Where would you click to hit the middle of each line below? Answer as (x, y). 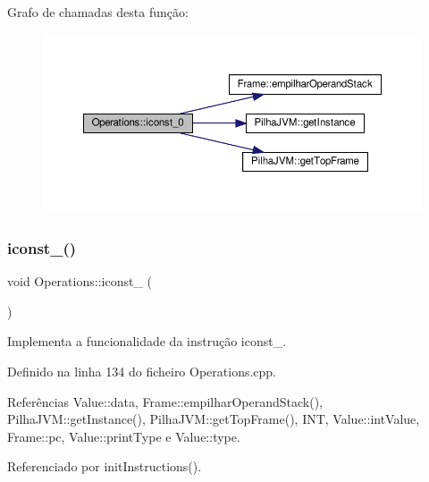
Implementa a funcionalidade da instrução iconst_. (147, 341)
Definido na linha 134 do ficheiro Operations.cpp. (142, 371)
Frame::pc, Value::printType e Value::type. (124, 436)
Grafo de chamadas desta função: (98, 12)
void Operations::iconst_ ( (80, 281)
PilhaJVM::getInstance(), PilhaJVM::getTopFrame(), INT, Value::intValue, (214, 419)
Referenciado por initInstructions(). (105, 466)
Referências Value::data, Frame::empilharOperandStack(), (165, 401)
